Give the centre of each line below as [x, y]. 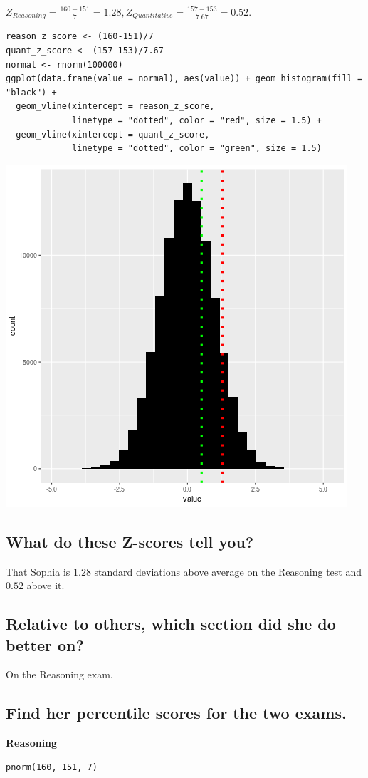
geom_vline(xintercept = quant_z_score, [113, 134]
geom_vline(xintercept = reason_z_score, [115, 107]
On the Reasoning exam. [59, 674]
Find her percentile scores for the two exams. [176, 713]
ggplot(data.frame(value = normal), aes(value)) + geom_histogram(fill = [184, 79]
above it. [46, 585]
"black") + [31, 92]
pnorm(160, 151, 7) [52, 767]
